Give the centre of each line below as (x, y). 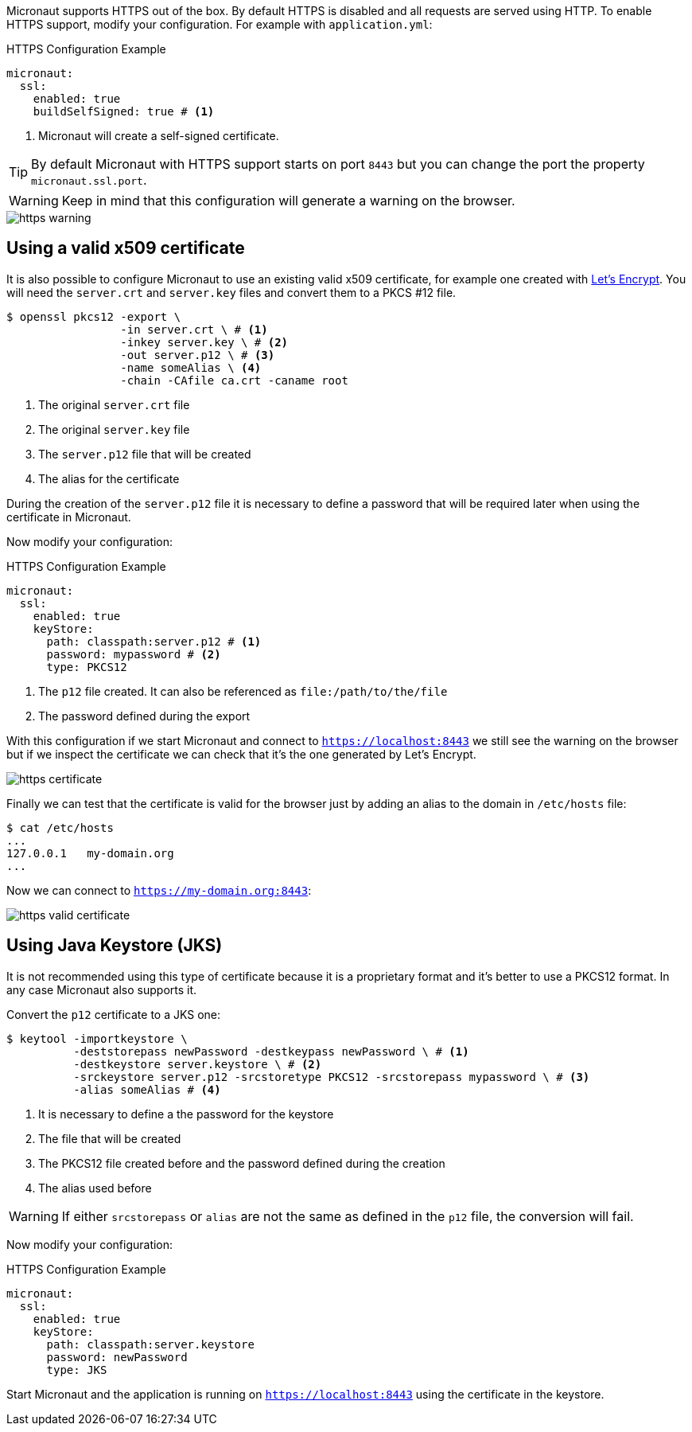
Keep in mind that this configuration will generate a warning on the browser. (288, 201)
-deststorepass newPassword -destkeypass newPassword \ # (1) (271, 1051)
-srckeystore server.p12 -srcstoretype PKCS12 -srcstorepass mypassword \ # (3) (332, 1077)
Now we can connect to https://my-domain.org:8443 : (159, 890)
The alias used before (95, 1188)
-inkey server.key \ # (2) (204, 342)
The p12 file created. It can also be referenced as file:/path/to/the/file (243, 691)
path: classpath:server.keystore (150, 1344)
